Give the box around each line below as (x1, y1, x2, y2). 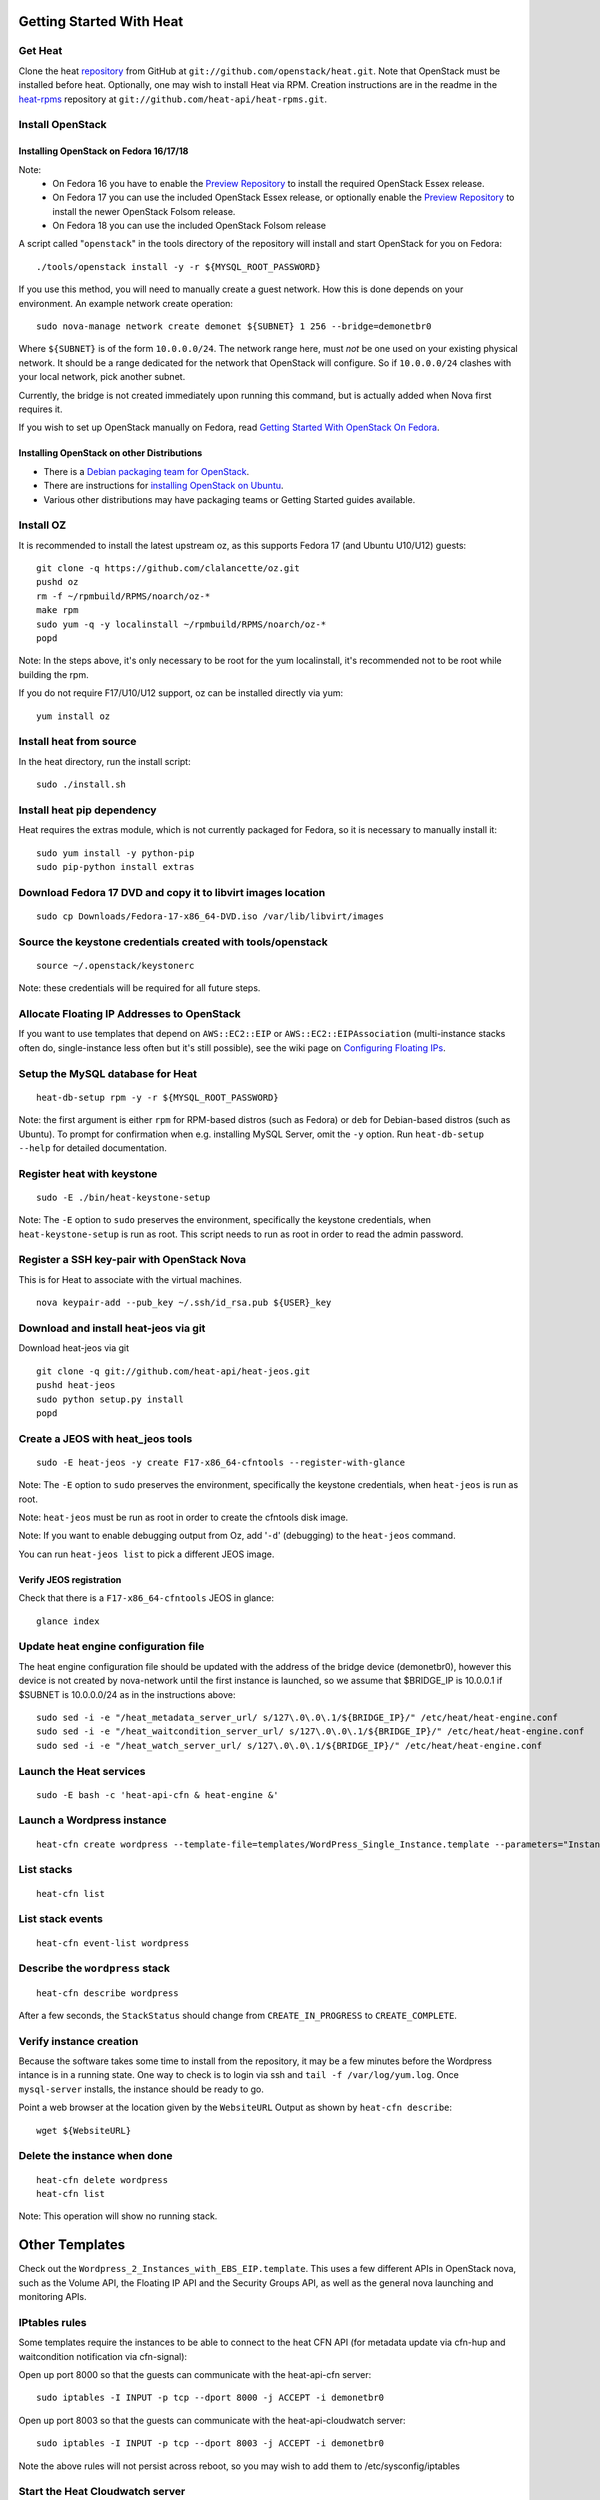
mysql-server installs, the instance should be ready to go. (18, 2083, 265, 2095)
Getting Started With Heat (18, 13, 184, 30)
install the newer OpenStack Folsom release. (52, 205, 236, 217)
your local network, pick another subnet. (18, 371, 186, 383)
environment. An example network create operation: (18, 297, 234, 309)
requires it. (18, 403, 63, 415)
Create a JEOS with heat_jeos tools (18, 1431, 193, 1445)
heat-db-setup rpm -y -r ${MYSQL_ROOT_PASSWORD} (36, 1091, 279, 1103)
